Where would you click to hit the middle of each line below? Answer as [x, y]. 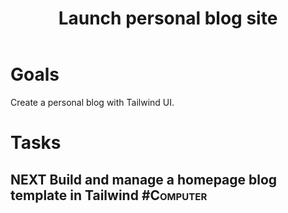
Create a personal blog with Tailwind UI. [92, 102]
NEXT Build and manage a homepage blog [144, 179]
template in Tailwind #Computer [109, 195]
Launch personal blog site [168, 18]
